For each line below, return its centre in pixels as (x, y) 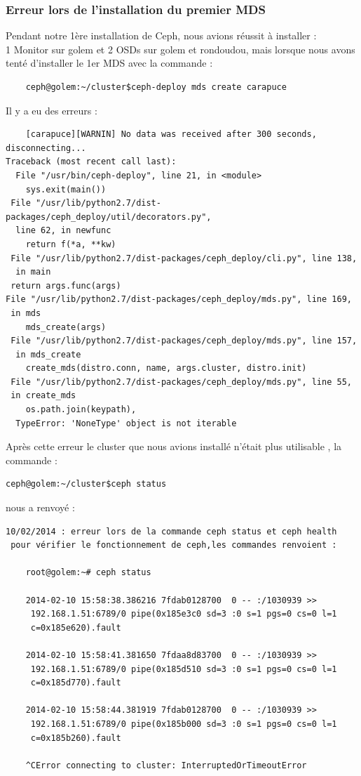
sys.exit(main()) (66, 189)
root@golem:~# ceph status (88, 573)
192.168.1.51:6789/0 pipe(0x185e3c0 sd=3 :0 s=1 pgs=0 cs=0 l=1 (184, 614)
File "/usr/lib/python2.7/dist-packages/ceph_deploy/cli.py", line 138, (184, 258)
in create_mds (43, 396)
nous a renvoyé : (40, 507)
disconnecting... (46, 148)
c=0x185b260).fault (76, 738)
